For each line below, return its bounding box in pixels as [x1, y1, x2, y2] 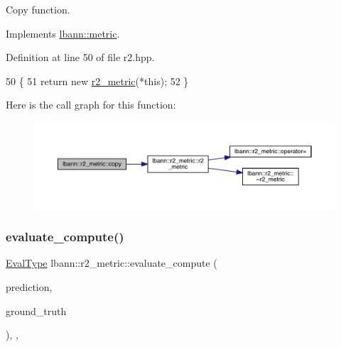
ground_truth [6, 303, 67, 318]
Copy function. [6, 2, 70, 16]
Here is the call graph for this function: [6, 97, 176, 112]
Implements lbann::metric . [6, 26, 120, 40]
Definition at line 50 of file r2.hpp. [6, 50, 155, 65]
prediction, [6, 279, 53, 294]
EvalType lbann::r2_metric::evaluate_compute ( [6, 255, 217, 270]
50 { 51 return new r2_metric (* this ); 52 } [6, 73, 189, 88]
